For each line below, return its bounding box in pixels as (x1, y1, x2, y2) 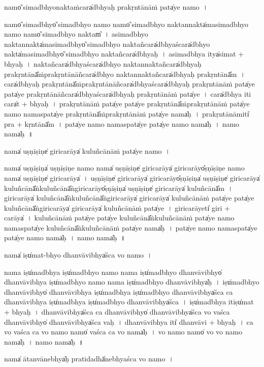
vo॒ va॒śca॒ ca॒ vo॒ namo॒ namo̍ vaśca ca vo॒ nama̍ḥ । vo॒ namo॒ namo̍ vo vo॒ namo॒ (4, 326, 243, 337)
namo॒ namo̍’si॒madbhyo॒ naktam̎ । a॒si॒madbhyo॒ (4, 29, 148, 39)
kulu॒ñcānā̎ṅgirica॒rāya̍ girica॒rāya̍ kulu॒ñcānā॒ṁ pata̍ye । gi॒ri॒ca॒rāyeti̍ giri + (4, 202, 230, 213)
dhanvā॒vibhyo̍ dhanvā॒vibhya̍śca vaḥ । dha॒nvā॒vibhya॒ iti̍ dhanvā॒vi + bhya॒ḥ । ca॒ (4, 316, 253, 327)
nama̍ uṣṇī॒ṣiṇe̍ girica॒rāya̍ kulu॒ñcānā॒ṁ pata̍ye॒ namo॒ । (4, 145, 170, 156)
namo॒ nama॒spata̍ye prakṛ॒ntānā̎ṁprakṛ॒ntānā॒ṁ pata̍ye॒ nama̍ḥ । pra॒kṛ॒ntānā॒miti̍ (4, 108, 249, 119)
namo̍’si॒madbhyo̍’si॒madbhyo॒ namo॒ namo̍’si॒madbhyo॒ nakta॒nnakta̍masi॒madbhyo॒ (4, 18, 249, 29)
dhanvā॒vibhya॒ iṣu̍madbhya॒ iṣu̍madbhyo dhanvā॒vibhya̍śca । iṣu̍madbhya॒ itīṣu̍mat (4, 296, 254, 307)
